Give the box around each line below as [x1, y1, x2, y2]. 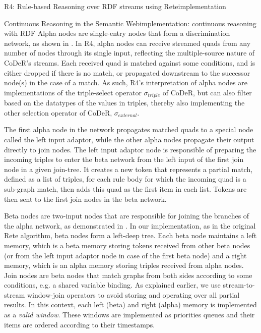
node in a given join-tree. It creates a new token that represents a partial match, [4, 163, 253, 174]
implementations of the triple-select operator [4, 87, 142, 97]
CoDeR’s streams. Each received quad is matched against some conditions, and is [4, 57, 255, 68]
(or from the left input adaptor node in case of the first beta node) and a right [4, 250, 247, 260]
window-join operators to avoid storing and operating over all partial [27, 289, 240, 300]
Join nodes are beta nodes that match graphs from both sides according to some [4, 269, 252, 280]
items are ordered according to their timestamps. [4, 319, 155, 329]
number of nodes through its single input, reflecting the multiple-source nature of [4, 47, 255, 58]
